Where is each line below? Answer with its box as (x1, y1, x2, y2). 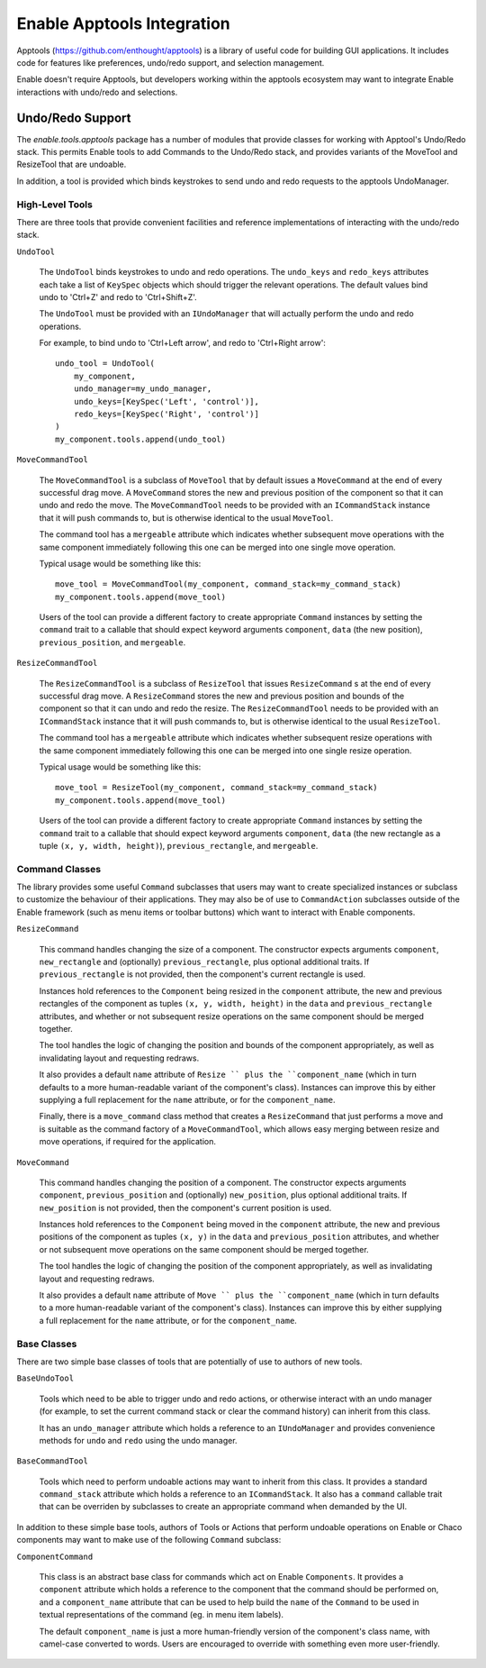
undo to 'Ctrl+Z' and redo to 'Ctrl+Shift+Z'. (39, 291, 197, 302)
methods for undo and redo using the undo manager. (39, 1435, 238, 1445)
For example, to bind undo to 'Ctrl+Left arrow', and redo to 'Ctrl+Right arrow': (39, 338, 326, 349)
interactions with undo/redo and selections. (16, 87, 178, 97)
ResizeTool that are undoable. (16, 159, 127, 170)
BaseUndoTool (16, 1373, 75, 1383)
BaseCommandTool (16, 1456, 89, 1466)
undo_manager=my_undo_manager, (73, 384, 212, 394)
